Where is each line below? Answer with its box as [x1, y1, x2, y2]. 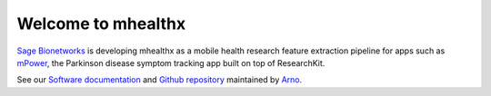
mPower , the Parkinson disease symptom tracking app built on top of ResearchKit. [16, 57, 326, 68]
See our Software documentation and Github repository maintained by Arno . [16, 74, 303, 85]
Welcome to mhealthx [16, 14, 186, 34]
